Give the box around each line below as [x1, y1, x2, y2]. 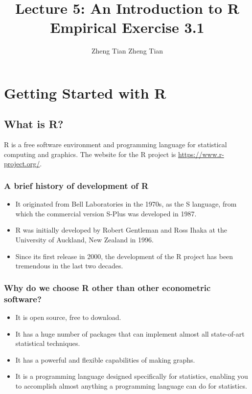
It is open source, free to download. [15, 312, 121, 322]
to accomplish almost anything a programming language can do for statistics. [15, 380, 247, 391]
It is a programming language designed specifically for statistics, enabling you [15, 371, 248, 381]
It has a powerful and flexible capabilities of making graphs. [15, 354, 195, 365]
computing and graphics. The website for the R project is [4, 149, 176, 159]
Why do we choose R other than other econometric [4, 281, 211, 293]
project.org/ [4, 158, 40, 169]
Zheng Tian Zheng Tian [91, 46, 163, 56]
